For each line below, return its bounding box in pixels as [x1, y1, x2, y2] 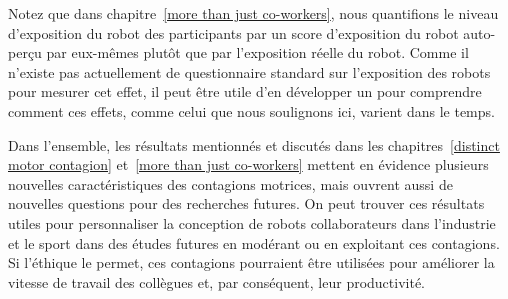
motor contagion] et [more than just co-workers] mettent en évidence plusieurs [8, 154, 489, 175]
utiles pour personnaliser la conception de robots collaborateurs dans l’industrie [8, 212, 496, 233]
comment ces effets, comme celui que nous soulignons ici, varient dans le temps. [8, 100, 495, 121]
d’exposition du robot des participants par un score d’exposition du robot [8, 22, 459, 43]
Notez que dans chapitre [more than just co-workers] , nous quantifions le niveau [8, 3, 499, 23]
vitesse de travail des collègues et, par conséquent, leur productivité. [8, 271, 426, 292]
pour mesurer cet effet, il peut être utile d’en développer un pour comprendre [8, 81, 482, 102]
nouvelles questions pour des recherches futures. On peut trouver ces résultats [8, 193, 485, 214]
